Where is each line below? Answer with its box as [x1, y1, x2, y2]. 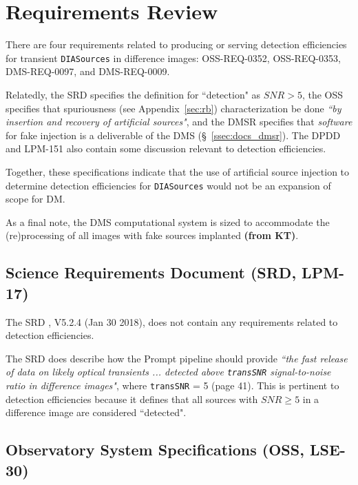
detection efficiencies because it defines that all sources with [6, 391, 258, 406]
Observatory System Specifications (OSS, [6, 439, 304, 460]
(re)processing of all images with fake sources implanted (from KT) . [6, 228, 299, 242]
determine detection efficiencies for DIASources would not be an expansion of [6, 178, 331, 192]
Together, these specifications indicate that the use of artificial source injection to [6, 164, 350, 178]
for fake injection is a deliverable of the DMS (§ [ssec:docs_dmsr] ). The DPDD [6, 127, 341, 142]
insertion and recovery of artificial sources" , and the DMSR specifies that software [6, 114, 352, 129]
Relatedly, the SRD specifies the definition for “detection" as [6, 87, 261, 101]
